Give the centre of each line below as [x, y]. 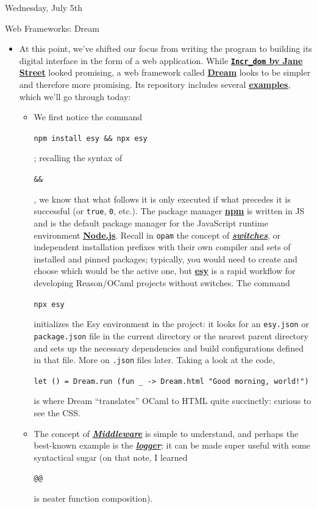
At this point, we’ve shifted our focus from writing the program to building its [166, 49]
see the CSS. [57, 413]
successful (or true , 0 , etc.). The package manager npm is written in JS [169, 211]
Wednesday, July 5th [44, 7]
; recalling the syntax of [78, 158]
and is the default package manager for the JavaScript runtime [151, 222]
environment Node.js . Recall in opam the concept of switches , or [157, 235]
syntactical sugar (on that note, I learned [111, 457]
